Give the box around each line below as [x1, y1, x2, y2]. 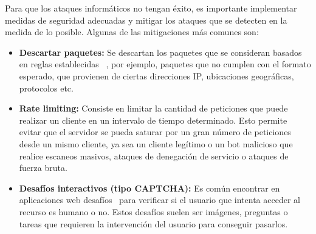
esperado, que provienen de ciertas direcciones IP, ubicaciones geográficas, [19, 69, 294, 82]
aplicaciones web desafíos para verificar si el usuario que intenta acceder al [19, 193, 300, 206]
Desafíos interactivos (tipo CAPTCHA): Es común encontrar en [19, 181, 280, 194]
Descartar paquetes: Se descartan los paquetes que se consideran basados [19, 45, 302, 58]
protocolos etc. [19, 81, 74, 94]
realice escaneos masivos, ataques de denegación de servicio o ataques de [19, 149, 289, 162]
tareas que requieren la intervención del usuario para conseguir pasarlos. [19, 217, 288, 230]
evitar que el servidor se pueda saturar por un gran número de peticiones [19, 125, 291, 138]
